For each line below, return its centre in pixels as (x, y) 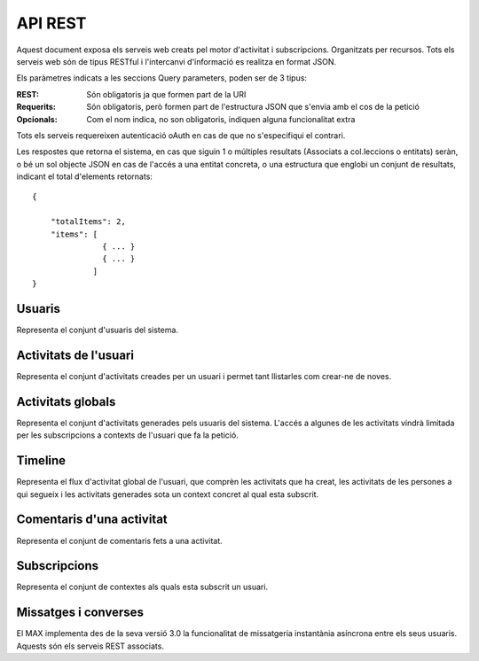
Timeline (41, 461)
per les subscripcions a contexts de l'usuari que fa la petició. (127, 435)
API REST (51, 23)
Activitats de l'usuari (75, 355)
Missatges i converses (80, 613)
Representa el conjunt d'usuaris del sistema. (98, 330)
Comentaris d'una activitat (92, 520)
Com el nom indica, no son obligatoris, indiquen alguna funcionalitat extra (221, 119)
